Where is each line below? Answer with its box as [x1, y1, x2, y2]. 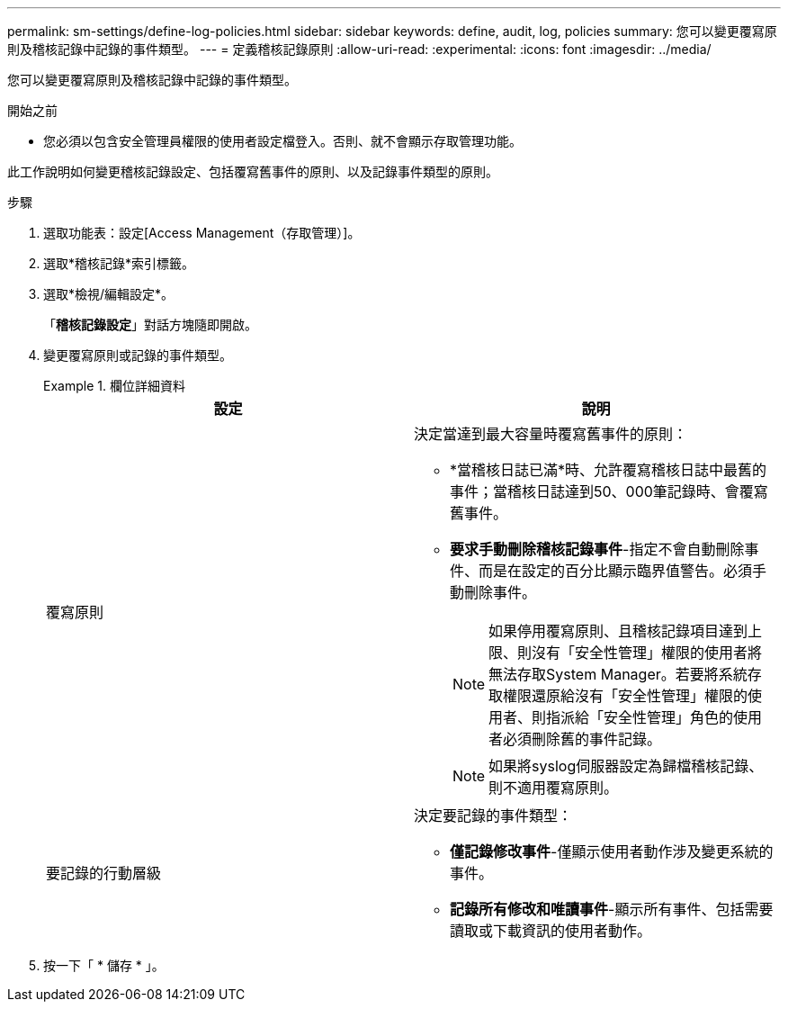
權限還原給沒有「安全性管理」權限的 [503, 687, 748, 705]
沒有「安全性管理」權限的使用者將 [532, 644, 763, 662]
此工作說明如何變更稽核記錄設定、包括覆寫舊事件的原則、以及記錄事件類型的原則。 [7, 164, 498, 179]
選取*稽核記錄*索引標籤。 [43, 256, 195, 271]
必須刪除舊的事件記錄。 [503, 730, 662, 748]
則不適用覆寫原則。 [488, 779, 619, 797]
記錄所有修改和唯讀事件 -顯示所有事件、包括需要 [450, 900, 774, 918]
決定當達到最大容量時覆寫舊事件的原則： [414, 425, 688, 443]
